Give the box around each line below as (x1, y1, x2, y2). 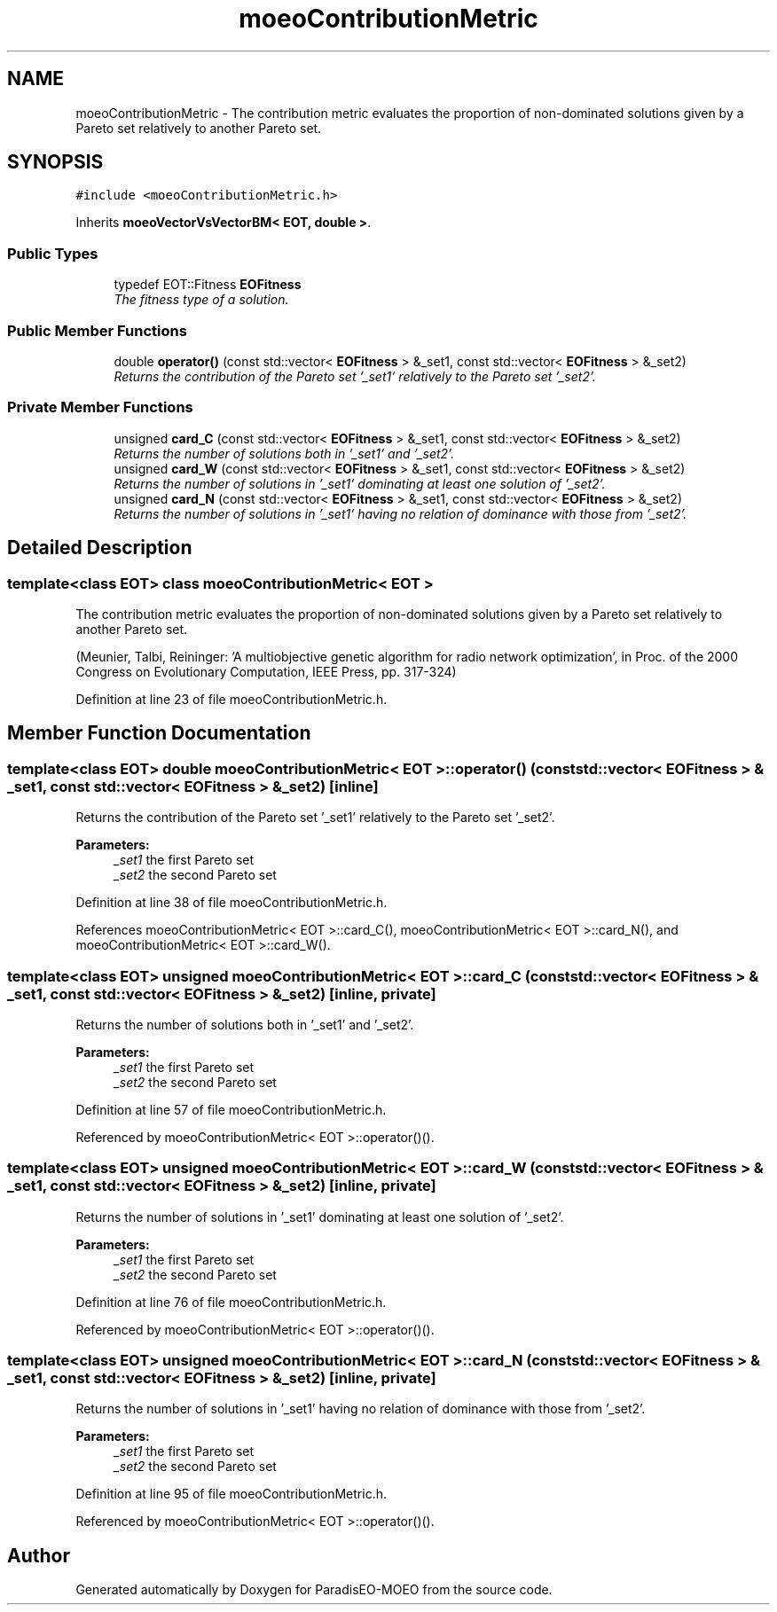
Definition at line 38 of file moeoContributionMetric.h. (75, 895, 388, 911)
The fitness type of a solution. (114, 292, 289, 308)
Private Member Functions (7, 398, 193, 417)
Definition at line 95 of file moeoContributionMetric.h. (75, 1486, 387, 1502)
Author (7, 1544, 70, 1567)
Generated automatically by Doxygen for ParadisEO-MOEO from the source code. (75, 1582, 553, 1598)
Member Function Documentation (7, 722, 311, 745)
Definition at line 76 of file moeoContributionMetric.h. (75, 1294, 387, 1310)
